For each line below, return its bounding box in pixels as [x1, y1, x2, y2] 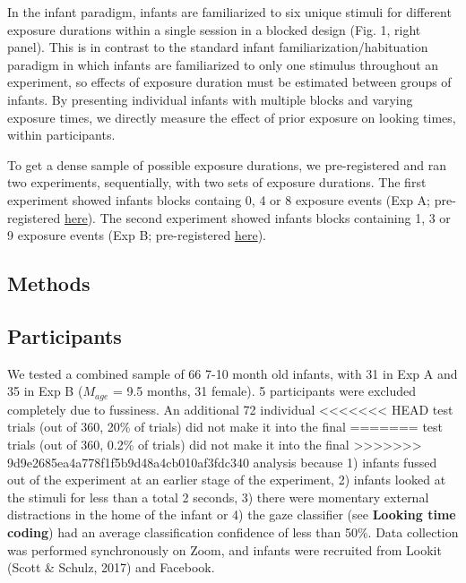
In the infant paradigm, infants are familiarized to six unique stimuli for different [7, 3, 452, 21]
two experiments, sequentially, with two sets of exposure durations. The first [7, 173, 427, 192]
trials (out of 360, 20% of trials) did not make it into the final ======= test [7, 417, 444, 436]
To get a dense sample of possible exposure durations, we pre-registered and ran [7, 155, 446, 174]
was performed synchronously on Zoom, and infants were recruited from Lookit [7, 540, 442, 559]
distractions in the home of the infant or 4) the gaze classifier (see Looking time [7, 505, 456, 524]
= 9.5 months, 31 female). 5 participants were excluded [112, 382, 417, 400]
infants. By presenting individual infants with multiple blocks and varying [7, 90, 413, 108]
